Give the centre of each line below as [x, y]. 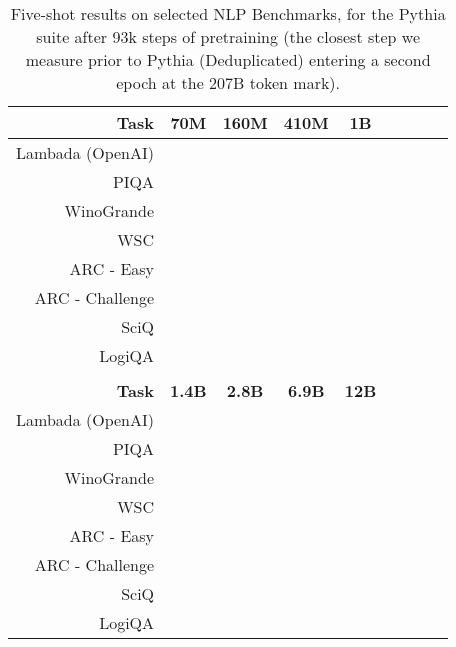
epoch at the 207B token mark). [228, 82]
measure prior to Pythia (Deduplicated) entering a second [228, 59]
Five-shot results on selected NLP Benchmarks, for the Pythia [228, 13]
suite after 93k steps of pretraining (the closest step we [228, 36]
